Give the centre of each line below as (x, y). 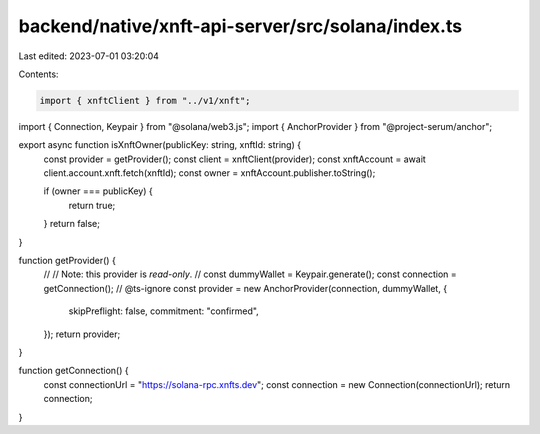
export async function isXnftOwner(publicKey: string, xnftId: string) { (160, 145)
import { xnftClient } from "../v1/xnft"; (145, 100)
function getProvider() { (67, 261)
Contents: (38, 74)
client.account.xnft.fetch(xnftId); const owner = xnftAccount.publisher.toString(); (209, 173)
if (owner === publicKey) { (98, 191)
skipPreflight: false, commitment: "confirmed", (163, 311)
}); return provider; (82, 334)
